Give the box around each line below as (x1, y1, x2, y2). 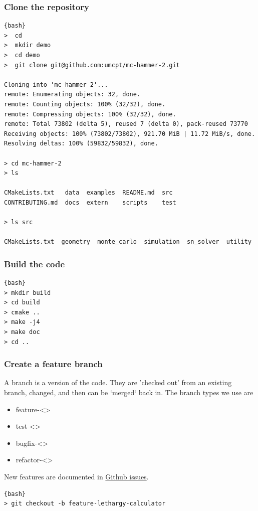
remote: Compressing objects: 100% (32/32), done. (4, 110, 176, 118)
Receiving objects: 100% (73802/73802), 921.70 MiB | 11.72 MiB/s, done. (4, 130, 255, 137)
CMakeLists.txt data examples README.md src (4, 189, 173, 197)
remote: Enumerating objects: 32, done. (4, 91, 141, 98)
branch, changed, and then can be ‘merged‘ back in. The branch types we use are (4, 387, 253, 398)
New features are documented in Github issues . (4, 471, 149, 482)
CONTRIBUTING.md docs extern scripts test (4, 199, 176, 206)
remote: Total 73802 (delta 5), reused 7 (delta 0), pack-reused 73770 (4, 120, 248, 128)
